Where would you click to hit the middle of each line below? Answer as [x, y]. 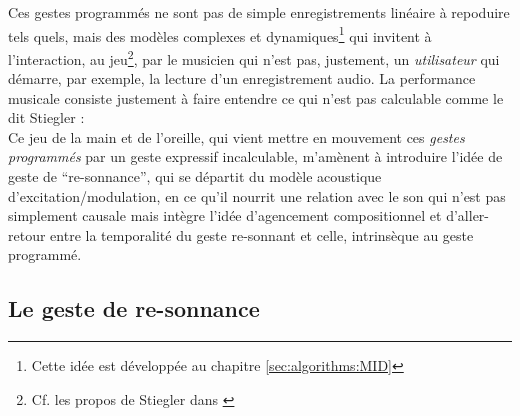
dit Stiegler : [46, 117]
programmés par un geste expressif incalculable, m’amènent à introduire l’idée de [255, 156]
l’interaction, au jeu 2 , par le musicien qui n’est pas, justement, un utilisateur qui [254, 57]
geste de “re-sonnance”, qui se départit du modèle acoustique [195, 176]
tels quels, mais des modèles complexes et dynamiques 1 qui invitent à [220, 34]
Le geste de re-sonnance [134, 308]
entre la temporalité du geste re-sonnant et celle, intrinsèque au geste [262, 234]
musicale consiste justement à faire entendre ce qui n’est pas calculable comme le [256, 97]
